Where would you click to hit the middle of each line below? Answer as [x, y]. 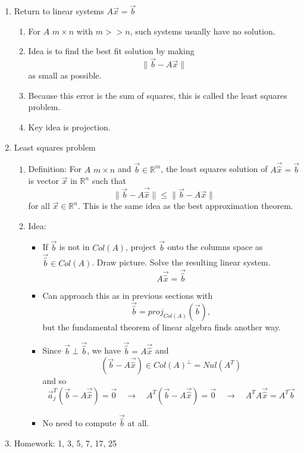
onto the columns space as [215, 247]
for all [39, 206]
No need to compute [79, 423]
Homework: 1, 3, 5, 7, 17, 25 [65, 443]
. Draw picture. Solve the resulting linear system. [181, 262]
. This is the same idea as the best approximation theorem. [185, 206]
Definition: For [55, 169]
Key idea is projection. [69, 127]
